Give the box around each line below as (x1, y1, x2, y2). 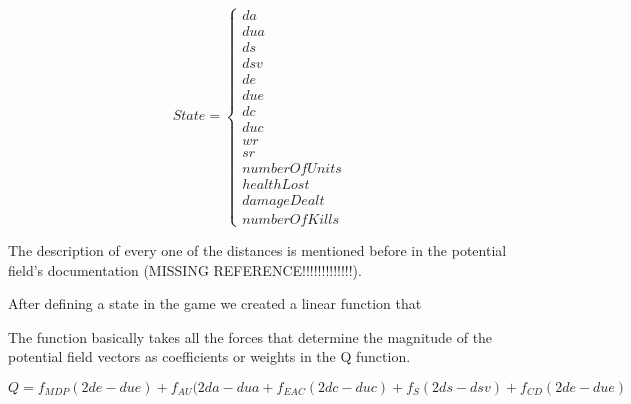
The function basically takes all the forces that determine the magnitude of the (8, 326, 493, 347)
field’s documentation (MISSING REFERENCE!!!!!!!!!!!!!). (8, 259, 362, 280)
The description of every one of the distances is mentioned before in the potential (8, 239, 507, 260)
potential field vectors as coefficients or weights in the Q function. (8, 346, 411, 367)
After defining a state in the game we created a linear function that (8, 293, 422, 314)
